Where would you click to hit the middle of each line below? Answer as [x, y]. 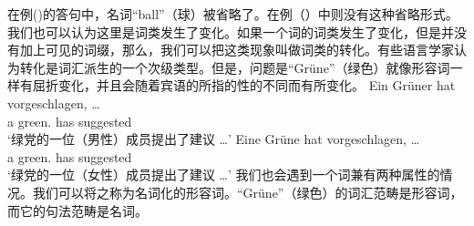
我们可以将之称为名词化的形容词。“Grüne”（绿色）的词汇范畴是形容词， [247, 192]
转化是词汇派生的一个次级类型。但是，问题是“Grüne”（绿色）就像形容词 [235, 67]
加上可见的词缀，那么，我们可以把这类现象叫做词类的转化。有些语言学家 [237, 50]
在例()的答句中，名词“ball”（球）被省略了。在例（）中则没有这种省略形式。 [233, 14]
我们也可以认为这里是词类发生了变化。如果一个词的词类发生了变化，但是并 [231, 31]
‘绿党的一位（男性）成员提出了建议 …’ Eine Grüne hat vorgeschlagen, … [214, 139]
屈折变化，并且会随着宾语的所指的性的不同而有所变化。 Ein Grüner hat [244, 85]
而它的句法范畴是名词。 [77, 210]
